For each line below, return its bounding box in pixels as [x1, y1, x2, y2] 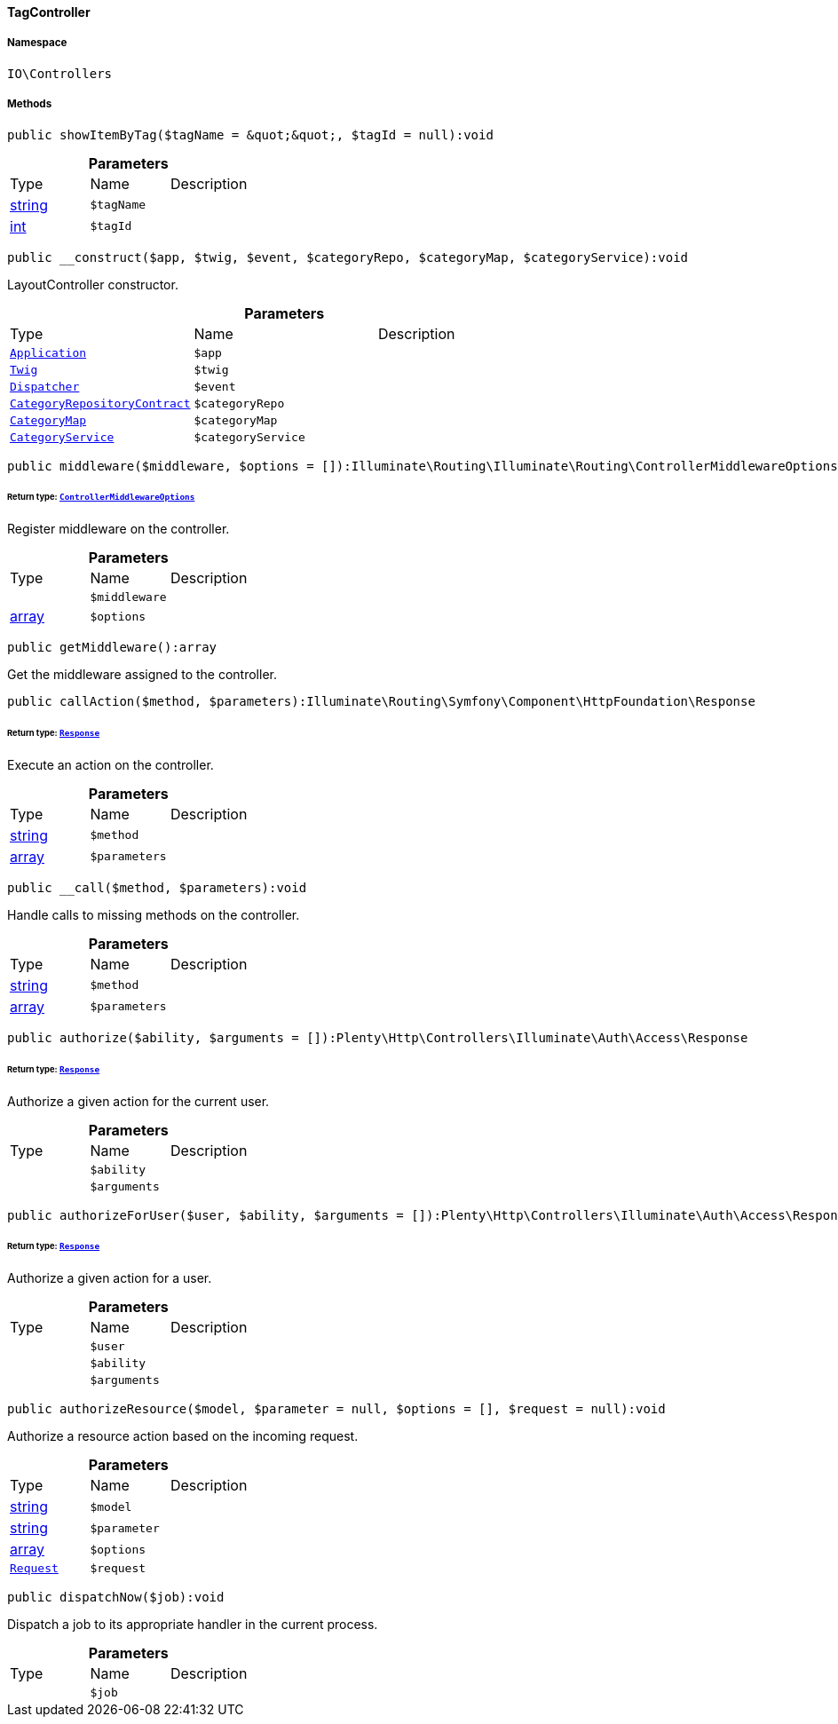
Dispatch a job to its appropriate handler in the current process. [7, 1617, 378, 1633]
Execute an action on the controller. [7, 756, 214, 772]
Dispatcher [10, 379, 80, 393]
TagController [7, 4, 91, 20]
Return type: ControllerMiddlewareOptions [7, 492, 195, 502]
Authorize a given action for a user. [7, 1270, 212, 1286]
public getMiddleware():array [7, 640, 217, 655]
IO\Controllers [7, 66, 113, 81]
